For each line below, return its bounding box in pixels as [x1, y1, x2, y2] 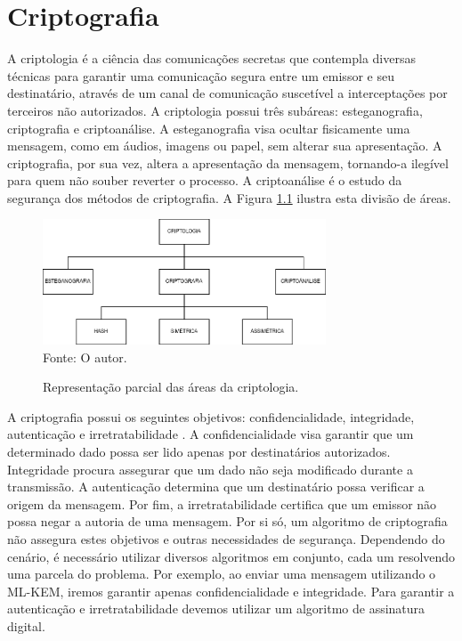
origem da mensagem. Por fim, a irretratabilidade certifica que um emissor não [7, 494, 437, 513]
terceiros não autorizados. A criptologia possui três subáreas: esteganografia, [7, 101, 423, 119]
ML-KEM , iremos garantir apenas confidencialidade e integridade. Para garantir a [7, 581, 455, 600]
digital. [7, 616, 45, 635]
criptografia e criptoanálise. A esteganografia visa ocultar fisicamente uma [7, 118, 410, 137]
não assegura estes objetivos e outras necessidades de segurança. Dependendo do [7, 529, 445, 548]
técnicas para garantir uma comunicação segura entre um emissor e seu [7, 66, 394, 85]
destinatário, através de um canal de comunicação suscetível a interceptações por [7, 84, 448, 102]
